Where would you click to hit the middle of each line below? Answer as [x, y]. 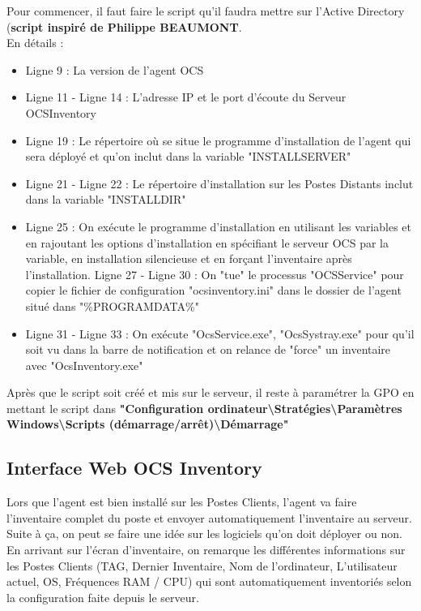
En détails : [35, 43]
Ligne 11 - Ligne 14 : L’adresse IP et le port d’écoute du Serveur [186, 97]
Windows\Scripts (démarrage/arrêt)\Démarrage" [148, 424]
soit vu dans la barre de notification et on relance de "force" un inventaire [208, 349]
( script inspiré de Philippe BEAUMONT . [124, 26]
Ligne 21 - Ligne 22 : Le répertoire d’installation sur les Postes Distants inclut [219, 183]
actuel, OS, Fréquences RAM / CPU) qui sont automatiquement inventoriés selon [209, 581]
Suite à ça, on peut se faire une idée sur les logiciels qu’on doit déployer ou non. [204, 534]
